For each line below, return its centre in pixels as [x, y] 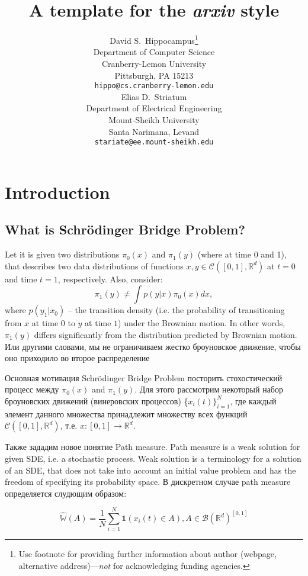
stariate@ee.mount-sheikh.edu [154, 142]
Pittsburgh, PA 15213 [154, 75]
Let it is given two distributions [62, 254]
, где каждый [253, 400]
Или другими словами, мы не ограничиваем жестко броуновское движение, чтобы [153, 346]
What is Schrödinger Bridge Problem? [125, 229]
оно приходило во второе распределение [77, 358]
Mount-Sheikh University [154, 120]
